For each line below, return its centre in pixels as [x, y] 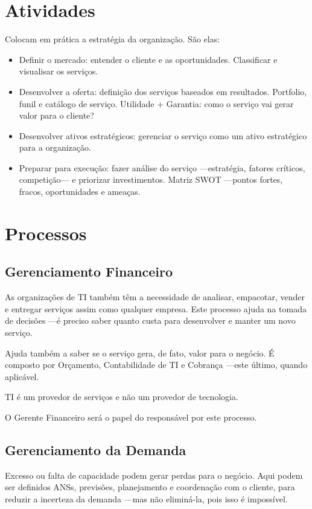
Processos [46, 233]
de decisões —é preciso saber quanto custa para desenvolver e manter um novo [150, 320]
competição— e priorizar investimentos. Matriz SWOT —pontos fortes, [151, 179]
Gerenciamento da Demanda [96, 449]
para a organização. [55, 147]
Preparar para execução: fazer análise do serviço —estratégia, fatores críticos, [162, 167]
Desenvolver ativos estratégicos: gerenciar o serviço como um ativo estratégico [163, 135]
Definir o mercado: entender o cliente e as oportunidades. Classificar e [148, 59]
